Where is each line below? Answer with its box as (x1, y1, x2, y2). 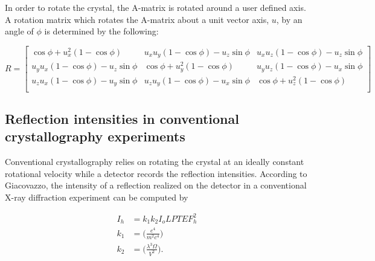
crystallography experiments (5, 127, 185, 146)
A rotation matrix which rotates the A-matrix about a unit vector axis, (5, 13, 269, 25)
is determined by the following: (44, 25, 159, 37)
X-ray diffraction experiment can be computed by (5, 190, 188, 203)
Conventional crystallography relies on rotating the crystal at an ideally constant (5, 155, 304, 168)
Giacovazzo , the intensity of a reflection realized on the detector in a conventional (5, 179, 307, 192)
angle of (5, 25, 34, 37)
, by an (276, 13, 303, 25)
